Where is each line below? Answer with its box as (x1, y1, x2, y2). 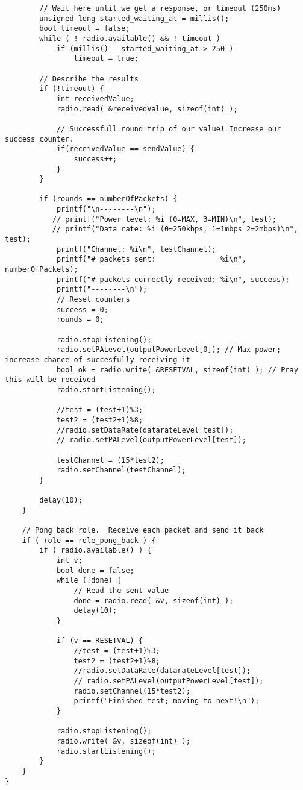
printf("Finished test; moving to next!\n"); (73, 697, 260, 706)
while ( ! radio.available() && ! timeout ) (39, 34, 220, 43)
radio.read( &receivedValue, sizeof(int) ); (56, 104, 238, 113)
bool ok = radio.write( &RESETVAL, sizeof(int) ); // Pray (56, 365, 298, 374)
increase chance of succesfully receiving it (5, 355, 190, 364)
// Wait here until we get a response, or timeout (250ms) (39, 4, 281, 13)
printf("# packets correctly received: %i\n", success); (56, 275, 290, 284)
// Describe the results (39, 74, 139, 83)
